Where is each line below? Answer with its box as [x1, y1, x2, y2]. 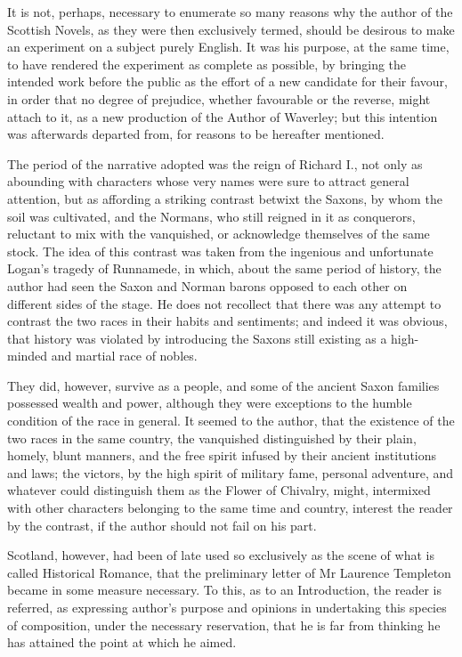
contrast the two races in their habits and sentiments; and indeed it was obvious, [7, 312, 448, 330]
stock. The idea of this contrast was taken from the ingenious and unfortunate [7, 241, 434, 260]
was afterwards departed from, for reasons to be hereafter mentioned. [7, 125, 385, 143]
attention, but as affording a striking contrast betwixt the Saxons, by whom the [7, 189, 442, 207]
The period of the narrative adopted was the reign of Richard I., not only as [7, 154, 423, 173]
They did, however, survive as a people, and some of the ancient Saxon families [7, 376, 440, 394]
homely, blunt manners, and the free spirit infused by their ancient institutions [7, 446, 437, 465]
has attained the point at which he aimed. [7, 633, 237, 652]
